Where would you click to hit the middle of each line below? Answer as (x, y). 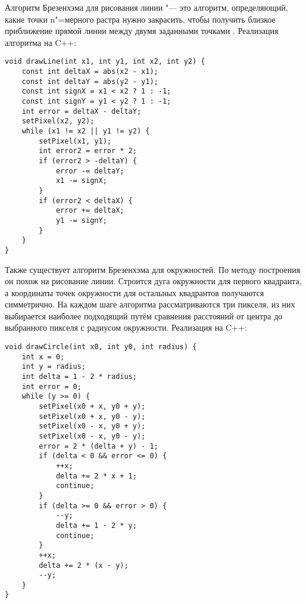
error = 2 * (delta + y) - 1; (99, 446)
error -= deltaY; (90, 171)
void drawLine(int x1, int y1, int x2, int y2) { (105, 62)
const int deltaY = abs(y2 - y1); (90, 81)
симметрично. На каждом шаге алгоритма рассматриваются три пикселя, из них (150, 304)
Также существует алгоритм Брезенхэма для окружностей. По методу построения (153, 269)
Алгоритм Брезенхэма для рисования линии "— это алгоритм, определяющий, (146, 7)
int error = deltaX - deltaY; (82, 111)
